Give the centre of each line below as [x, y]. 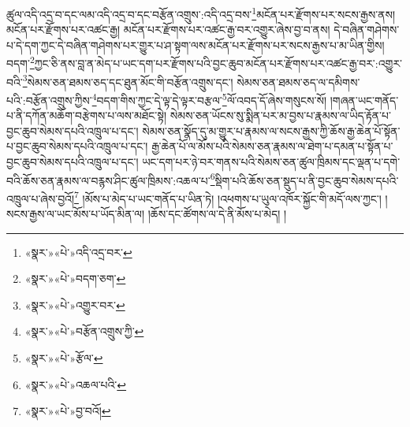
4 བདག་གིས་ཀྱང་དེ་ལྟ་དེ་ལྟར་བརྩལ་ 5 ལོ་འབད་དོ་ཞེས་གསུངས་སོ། [209, 98]
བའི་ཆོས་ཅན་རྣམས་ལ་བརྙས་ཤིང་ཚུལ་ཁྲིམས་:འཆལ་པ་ [108, 180]
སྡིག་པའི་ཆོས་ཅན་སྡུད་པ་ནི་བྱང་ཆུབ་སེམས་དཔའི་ [307, 180]
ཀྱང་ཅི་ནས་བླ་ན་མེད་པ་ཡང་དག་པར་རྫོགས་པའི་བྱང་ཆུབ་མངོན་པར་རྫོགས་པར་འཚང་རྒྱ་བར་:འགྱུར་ [218, 63]
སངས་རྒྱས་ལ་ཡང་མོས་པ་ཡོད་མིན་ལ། [76, 214]
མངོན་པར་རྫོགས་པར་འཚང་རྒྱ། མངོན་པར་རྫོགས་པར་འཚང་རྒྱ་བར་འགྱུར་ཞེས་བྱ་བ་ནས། [168, 30]
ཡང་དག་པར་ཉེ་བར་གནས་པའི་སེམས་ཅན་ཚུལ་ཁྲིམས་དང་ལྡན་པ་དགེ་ [271, 161]
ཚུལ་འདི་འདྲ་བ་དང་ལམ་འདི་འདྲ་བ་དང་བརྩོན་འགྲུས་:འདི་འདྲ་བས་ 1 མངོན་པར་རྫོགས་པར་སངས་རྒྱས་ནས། [201, 13]
